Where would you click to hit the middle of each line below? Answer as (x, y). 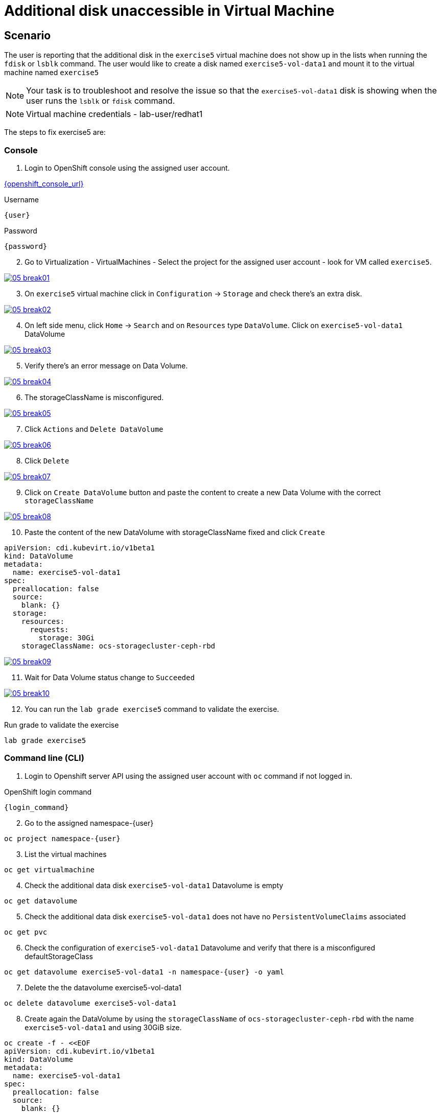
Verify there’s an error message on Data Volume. (106, 365)
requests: (49, 629)
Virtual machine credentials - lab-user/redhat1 (114, 114)
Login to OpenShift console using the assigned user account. (127, 168)
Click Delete (47, 460)
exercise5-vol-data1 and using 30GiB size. (103, 1027)
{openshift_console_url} (44, 183)
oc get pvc (26, 932)
